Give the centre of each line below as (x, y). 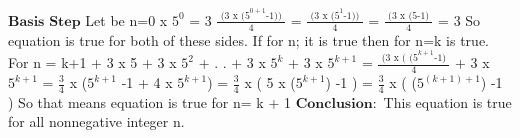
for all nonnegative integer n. (96, 121)
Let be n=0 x (126, 19)
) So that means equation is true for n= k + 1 (149, 101)
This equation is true (447, 101)
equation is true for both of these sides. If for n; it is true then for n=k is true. (248, 39)
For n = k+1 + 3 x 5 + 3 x (92, 62)
